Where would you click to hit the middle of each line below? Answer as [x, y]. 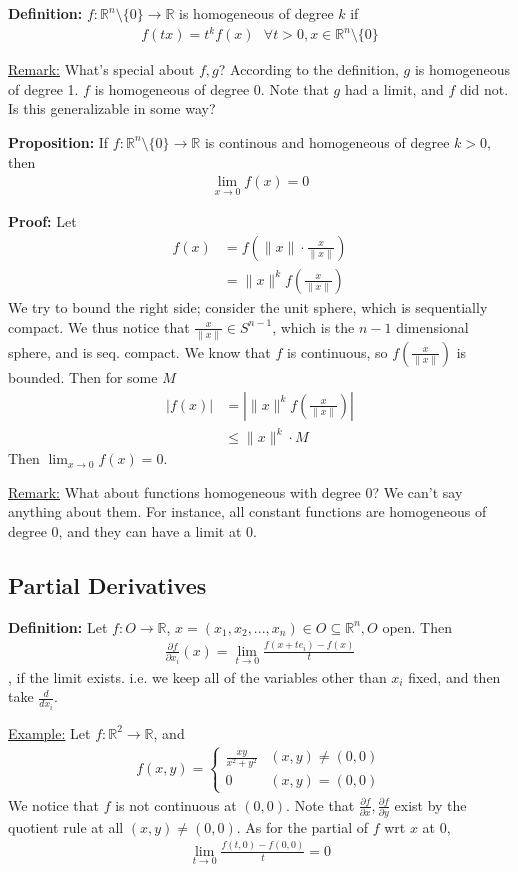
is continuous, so [337, 351]
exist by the [430, 804]
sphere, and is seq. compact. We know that [139, 351]
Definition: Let [58, 626]
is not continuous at [176, 804]
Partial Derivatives [107, 584]
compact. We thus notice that [99, 326]
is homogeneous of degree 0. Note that [211, 88]
